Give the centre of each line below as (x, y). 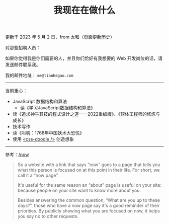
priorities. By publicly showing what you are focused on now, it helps (89, 211)
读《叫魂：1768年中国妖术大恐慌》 (48, 133)
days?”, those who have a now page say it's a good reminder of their (89, 206)
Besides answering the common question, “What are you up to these (89, 200)
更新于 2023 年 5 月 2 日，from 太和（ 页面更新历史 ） (60, 37)
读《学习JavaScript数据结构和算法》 (58, 108)
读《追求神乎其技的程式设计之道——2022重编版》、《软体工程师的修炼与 (86, 114)
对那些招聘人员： (23, 48)
